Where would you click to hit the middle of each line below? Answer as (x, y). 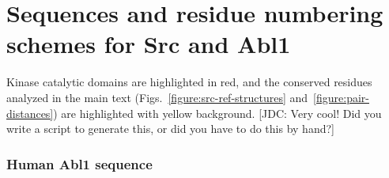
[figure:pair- (341, 97)
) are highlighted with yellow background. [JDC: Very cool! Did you (217, 113)
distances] (30, 113)
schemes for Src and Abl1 (149, 44)
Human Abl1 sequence (79, 163)
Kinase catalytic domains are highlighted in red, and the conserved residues (189, 82)
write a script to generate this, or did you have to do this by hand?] (170, 129)
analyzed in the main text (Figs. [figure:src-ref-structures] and (157, 97)
